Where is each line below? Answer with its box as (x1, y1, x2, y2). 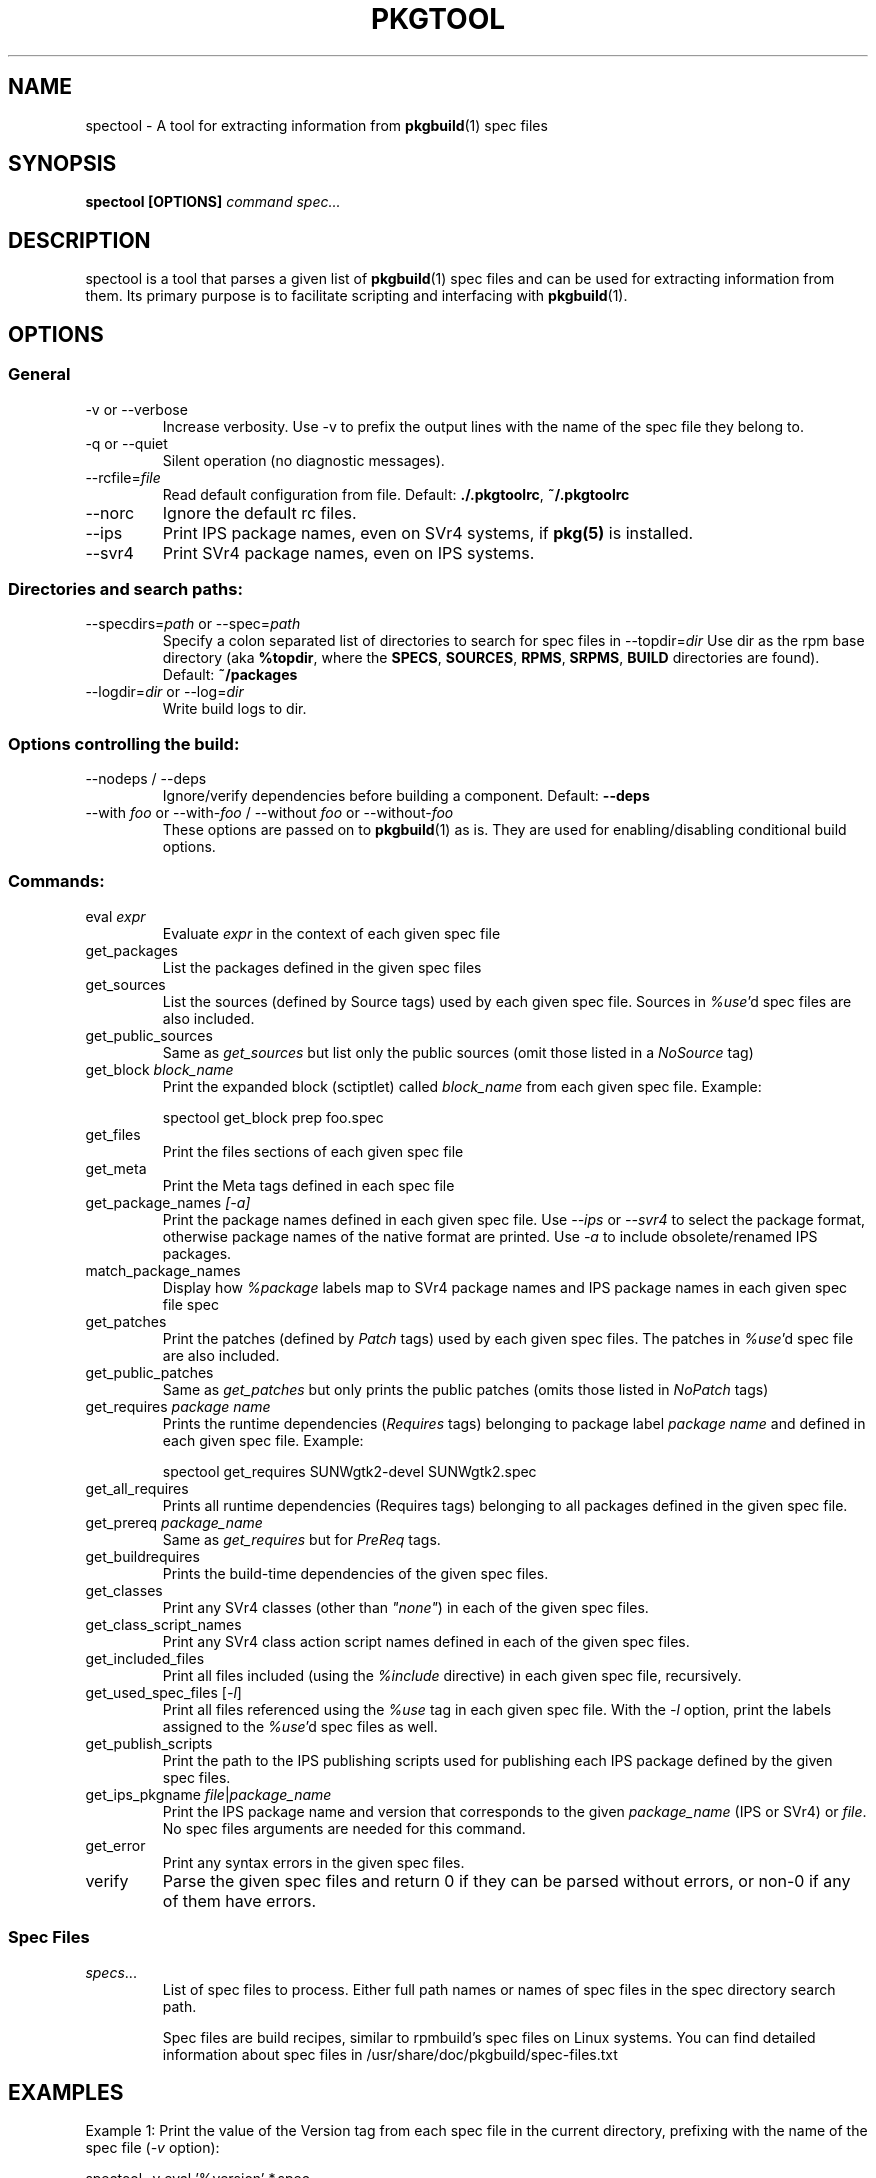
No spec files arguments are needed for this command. (162, 1819, 526, 1837)
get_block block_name (85, 1060, 234, 1078)
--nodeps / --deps (85, 770, 207, 787)
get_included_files (85, 1649, 205, 1667)
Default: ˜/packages (162, 666, 298, 684)
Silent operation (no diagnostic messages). (162, 451, 445, 469)
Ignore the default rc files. (162, 502, 357, 523)
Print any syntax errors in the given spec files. (162, 1853, 465, 1871)
